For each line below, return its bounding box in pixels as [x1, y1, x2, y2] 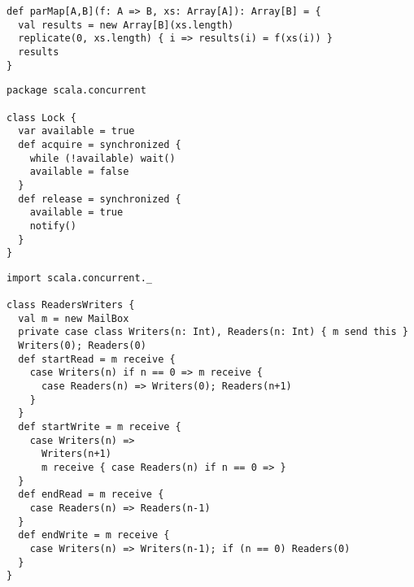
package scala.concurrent [7, 85, 146, 97]
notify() [29, 220, 76, 232]
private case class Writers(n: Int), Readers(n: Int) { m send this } [18, 326, 408, 338]
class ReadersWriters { [7, 299, 135, 311]
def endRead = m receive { [18, 489, 164, 501]
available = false [29, 166, 129, 178]
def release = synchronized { [18, 193, 181, 205]
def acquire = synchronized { [18, 138, 181, 150]
